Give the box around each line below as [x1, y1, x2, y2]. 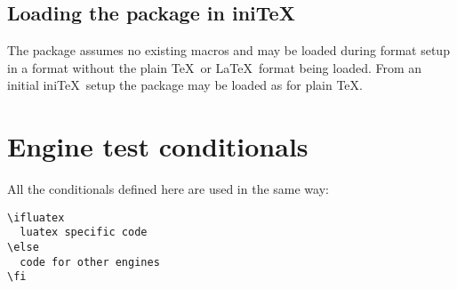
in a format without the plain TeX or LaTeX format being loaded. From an [7, 58, 422, 76]
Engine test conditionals [7, 128, 309, 165]
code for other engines [20, 255, 160, 269]
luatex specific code [20, 226, 148, 239]
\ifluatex [7, 211, 65, 224]
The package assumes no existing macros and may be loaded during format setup [7, 41, 450, 60]
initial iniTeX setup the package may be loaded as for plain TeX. [7, 76, 363, 94]
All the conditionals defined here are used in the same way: [7, 180, 329, 198]
